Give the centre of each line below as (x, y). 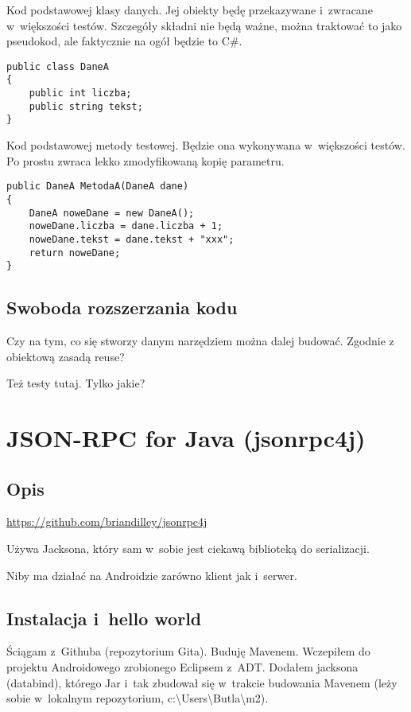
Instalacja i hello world (104, 618)
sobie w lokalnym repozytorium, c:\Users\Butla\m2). (138, 698)
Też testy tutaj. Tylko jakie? (76, 383)
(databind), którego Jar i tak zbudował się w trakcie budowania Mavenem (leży (202, 682)
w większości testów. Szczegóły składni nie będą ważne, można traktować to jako (204, 25)
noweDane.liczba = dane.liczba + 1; (126, 226)
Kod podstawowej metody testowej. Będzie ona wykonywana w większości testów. (206, 145)
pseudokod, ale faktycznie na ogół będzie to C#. (124, 41)
